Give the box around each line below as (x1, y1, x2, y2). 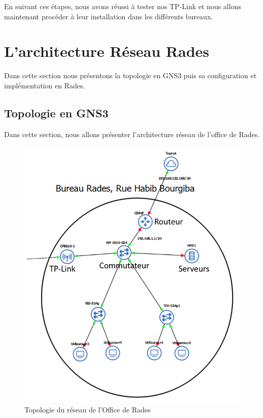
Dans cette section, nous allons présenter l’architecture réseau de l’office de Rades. (4, 128, 260, 139)
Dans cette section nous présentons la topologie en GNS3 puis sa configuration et (4, 70, 257, 81)
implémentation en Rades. (4, 80, 85, 90)
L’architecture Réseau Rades (4, 41, 210, 61)
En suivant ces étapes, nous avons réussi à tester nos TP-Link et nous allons (4, 1, 241, 11)
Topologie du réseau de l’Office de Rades (24, 404, 151, 415)
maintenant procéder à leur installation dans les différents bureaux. (4, 11, 213, 21)
